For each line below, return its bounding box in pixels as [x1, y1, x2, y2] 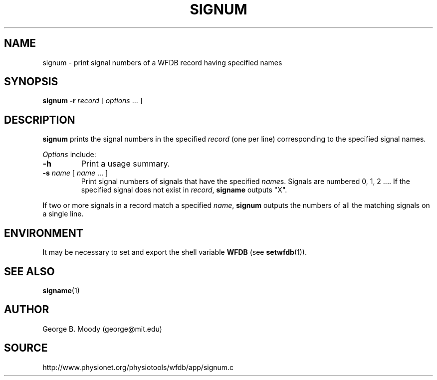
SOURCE [4, 342, 48, 355]
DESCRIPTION [4, 113, 75, 126]
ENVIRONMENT [4, 226, 83, 239]
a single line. [42, 209, 84, 218]
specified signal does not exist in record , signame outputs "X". [81, 186, 287, 194]
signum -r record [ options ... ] [42, 96, 143, 105]
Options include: [42, 150, 96, 159]
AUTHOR [4, 303, 49, 316]
